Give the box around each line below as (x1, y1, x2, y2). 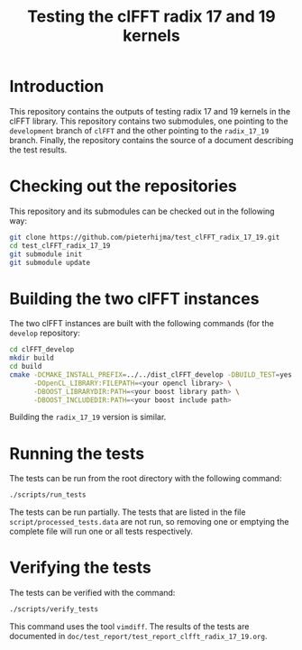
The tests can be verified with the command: (9, 588, 176, 599)
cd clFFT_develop (9, 345, 75, 354)
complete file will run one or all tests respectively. (9, 526, 194, 537)
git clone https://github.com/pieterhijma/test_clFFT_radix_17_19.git (9, 233, 280, 242)
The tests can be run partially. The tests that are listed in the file (9, 507, 246, 517)
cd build (9, 362, 42, 371)
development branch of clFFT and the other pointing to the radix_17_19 (9, 124, 270, 136)
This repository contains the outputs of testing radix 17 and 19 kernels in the (9, 105, 291, 116)
